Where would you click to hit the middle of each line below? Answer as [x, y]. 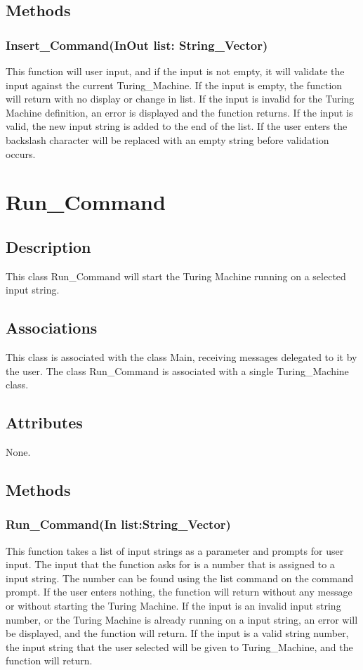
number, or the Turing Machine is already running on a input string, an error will [182, 619]
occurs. [21, 153]
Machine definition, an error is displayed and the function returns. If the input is [179, 112]
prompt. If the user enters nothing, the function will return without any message [179, 592]
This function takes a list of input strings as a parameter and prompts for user [175, 550]
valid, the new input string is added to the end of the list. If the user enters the [177, 126]
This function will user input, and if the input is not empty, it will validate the [175, 71]
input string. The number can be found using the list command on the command [180, 578]
